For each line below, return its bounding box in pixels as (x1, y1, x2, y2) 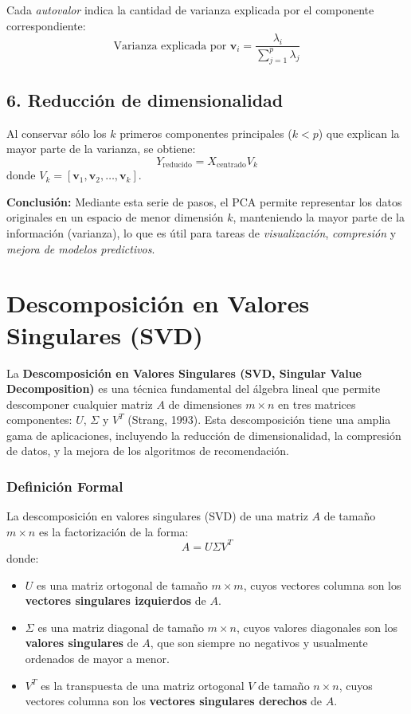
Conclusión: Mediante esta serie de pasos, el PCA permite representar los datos (6, 193, 402, 210)
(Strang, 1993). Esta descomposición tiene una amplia (127, 411, 391, 428)
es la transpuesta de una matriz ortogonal (41, 677, 245, 693)
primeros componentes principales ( (119, 124, 292, 141)
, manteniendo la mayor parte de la (233, 209, 405, 226)
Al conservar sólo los (6, 124, 107, 141)
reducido (162, 161, 192, 170)
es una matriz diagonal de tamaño (37, 618, 204, 635)
